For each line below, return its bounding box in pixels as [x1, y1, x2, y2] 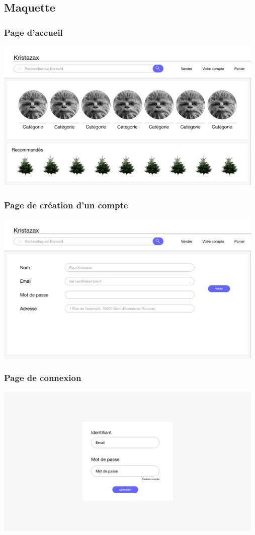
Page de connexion [4, 371, 81, 384]
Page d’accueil [4, 26, 63, 38]
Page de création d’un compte [4, 198, 128, 211]
